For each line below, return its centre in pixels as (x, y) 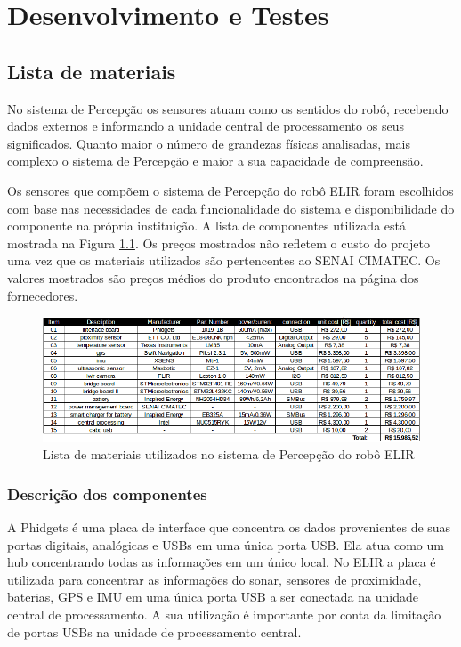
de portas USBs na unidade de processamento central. (154, 631)
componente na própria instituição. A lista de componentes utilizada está (206, 226)
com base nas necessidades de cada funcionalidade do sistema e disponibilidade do (231, 208)
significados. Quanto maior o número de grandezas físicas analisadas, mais (209, 143)
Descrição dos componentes (107, 493)
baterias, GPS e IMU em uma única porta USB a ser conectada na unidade (213, 597)
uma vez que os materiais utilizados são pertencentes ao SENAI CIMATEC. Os (224, 260)
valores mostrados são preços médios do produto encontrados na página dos (213, 277)
